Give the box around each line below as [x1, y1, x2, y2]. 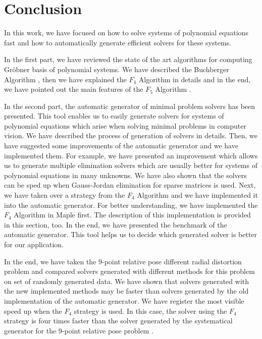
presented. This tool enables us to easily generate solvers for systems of [4, 110, 224, 121]
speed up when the [4, 305, 62, 316]
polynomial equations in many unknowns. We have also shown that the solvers [4, 169, 247, 180]
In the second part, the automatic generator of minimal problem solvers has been [4, 100, 255, 111]
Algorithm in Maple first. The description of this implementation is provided [14, 209, 251, 220]
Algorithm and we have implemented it [137, 190, 258, 200]
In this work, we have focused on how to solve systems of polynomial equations [4, 27, 248, 38]
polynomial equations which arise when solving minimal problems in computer [4, 120, 246, 131]
